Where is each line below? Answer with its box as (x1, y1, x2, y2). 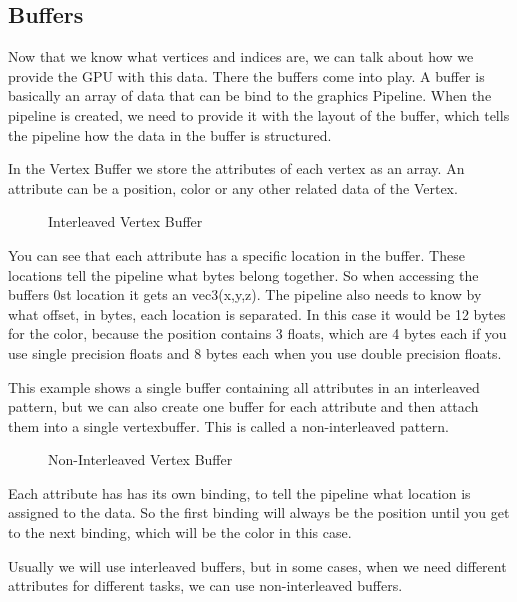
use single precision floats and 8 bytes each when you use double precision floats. (8, 342, 502, 363)
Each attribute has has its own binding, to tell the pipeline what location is (8, 482, 471, 503)
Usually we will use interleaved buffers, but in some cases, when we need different (8, 555, 507, 576)
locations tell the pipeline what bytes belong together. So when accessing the (8, 264, 479, 285)
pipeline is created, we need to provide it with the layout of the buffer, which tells (8, 104, 510, 125)
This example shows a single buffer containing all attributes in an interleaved (8, 376, 480, 397)
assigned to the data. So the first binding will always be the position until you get (8, 502, 510, 523)
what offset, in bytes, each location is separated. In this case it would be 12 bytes (8, 303, 506, 324)
